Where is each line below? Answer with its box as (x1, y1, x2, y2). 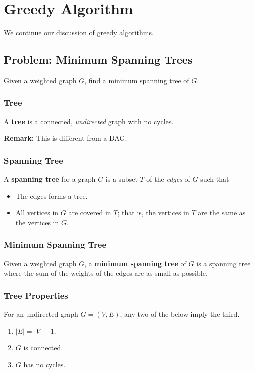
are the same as (198, 207, 246, 218)
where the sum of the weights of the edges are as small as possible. (4, 268, 208, 278)
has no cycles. (23, 359, 66, 369)
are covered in (68, 207, 111, 218)
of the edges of (146, 174, 190, 184)
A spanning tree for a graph (4, 174, 96, 184)
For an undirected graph (4, 309, 78, 319)
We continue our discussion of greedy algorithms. (4, 27, 154, 38)
